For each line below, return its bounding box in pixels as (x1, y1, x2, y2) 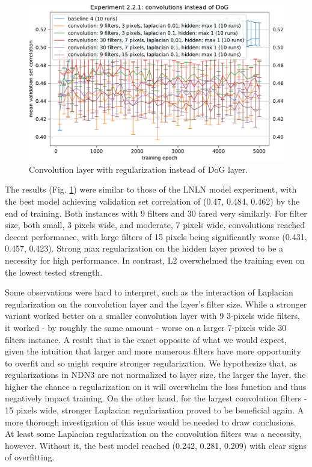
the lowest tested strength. (5, 265, 103, 278)
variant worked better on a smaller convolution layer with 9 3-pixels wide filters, (5, 309, 300, 322)
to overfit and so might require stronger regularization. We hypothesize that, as (5, 356, 297, 369)
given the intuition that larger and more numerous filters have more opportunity (5, 345, 301, 357)
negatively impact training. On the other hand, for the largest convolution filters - (5, 392, 307, 404)
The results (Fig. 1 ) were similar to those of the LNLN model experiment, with (5, 183, 297, 196)
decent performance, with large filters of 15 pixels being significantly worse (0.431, (5, 230, 307, 243)
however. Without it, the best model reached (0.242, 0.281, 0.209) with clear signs (5, 439, 307, 451)
